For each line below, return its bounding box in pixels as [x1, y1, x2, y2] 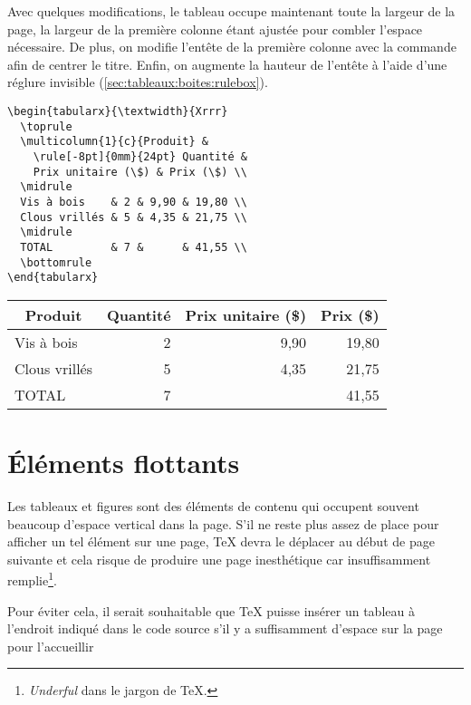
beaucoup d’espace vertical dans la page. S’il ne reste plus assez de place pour [7, 514, 439, 533]
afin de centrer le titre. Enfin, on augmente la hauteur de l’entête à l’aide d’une [7, 54, 447, 73]
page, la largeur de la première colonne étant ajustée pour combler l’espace [7, 19, 423, 38]
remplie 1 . [7, 568, 57, 589]
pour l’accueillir [7, 636, 94, 655]
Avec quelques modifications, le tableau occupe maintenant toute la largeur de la [7, 2, 456, 20]
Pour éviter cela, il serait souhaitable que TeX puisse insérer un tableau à [7, 601, 415, 620]
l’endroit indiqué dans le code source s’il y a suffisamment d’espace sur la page [7, 619, 443, 638]
